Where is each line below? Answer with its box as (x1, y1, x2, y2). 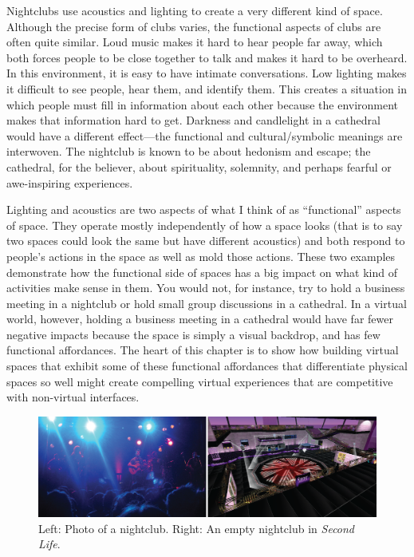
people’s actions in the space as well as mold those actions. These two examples (6, 247, 396, 264)
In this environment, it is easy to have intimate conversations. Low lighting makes (6, 65, 407, 81)
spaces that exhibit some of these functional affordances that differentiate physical (6, 358, 408, 374)
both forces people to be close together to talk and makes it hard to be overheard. (6, 49, 408, 65)
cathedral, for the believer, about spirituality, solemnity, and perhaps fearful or (6, 158, 392, 175)
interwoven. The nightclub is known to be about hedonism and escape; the (6, 143, 371, 160)
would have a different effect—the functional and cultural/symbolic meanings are (6, 127, 403, 144)
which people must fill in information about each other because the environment (6, 96, 399, 113)
